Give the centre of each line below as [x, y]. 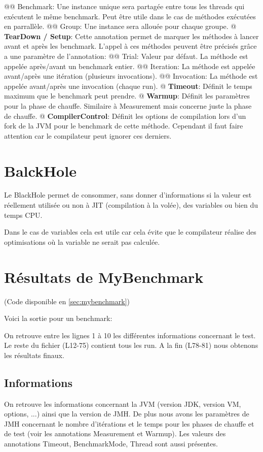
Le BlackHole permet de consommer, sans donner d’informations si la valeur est [128, 195]
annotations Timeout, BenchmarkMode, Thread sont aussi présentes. [111, 444]
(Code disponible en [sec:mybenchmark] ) [67, 301]
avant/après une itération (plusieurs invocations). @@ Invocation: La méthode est [131, 76]
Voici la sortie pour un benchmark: [58, 318]
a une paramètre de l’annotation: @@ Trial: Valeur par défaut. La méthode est [126, 56]
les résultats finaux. [34, 355]
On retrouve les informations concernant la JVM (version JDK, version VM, [123, 403]
